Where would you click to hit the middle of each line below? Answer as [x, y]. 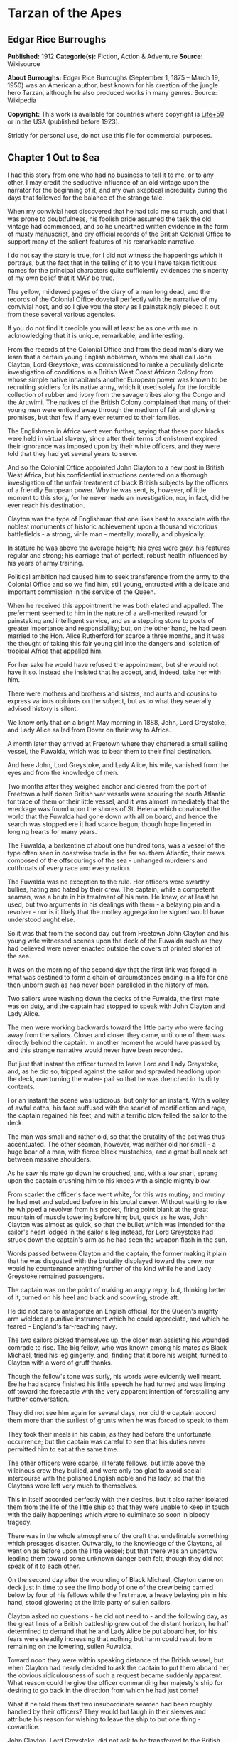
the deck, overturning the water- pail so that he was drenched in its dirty [113, 1078]
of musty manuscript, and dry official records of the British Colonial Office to [119, 234]
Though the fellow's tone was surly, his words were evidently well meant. [114, 1376]
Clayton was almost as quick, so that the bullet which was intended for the [116, 1224]
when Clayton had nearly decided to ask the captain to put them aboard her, [119, 1667]
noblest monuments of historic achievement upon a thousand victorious [113, 526]
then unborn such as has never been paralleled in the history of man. [108, 985]
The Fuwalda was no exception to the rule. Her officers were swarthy [108, 882]
